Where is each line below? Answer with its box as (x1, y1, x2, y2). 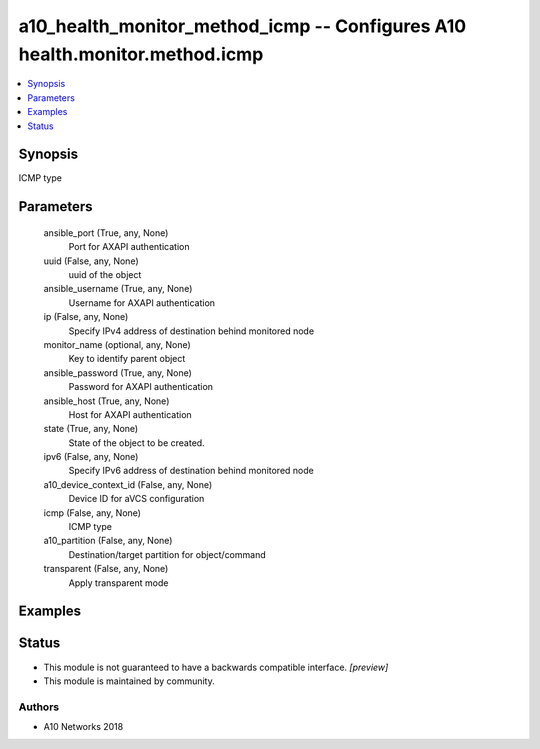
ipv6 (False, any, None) (43, 451, 139, 463)
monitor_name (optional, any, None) (43, 338, 192, 350)
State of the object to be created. (68, 436, 205, 449)
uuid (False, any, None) (43, 255, 139, 267)
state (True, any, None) (43, 423, 139, 435)
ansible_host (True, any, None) (43, 395, 170, 407)
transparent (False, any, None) (43, 563, 169, 575)
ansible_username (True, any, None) (43, 283, 193, 295)
